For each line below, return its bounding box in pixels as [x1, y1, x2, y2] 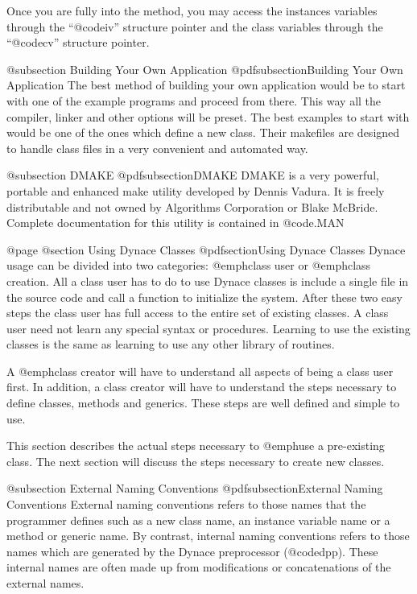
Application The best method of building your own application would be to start [6, 76, 406, 93]
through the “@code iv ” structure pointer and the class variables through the [6, 18, 383, 35]
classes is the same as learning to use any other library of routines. [6, 336, 335, 353]
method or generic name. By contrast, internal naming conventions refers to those [6, 527, 410, 544]
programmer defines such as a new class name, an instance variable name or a [6, 511, 390, 528]
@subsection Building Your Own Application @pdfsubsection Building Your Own [6, 60, 403, 77]
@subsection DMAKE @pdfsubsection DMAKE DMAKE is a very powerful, [6, 167, 379, 184]
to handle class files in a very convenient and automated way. [6, 139, 308, 156]
